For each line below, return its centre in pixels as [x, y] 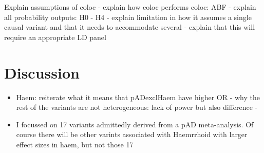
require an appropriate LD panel [55, 37]
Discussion [42, 72]
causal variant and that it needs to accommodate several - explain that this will [130, 27]
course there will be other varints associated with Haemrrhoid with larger [132, 134]
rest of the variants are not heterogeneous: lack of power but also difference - [137, 107]
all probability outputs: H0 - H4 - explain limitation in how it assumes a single [128, 17]
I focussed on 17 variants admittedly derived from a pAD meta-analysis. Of [135, 124]
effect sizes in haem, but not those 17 [75, 144]
